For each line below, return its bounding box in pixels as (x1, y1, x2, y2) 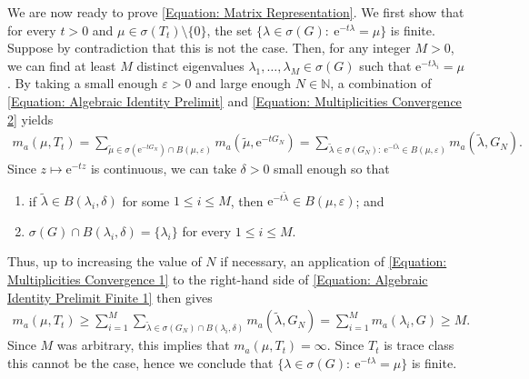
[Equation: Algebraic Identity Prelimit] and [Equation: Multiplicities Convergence (7, 91, 462, 110)
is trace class (384, 335, 454, 354)
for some (122, 191, 170, 210)
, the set (206, 20, 253, 39)
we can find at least (7, 55, 116, 75)
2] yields (7, 109, 54, 128)
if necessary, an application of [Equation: (220, 252, 447, 271)
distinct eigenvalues (136, 55, 245, 75)
